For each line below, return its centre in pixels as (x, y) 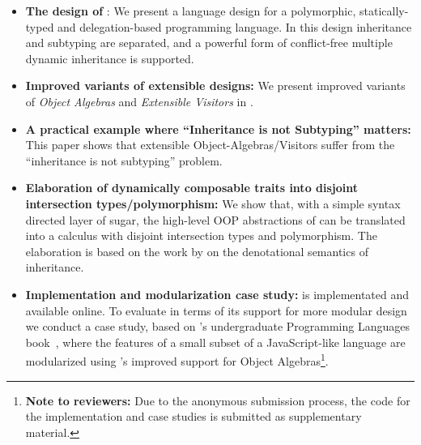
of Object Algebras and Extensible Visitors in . (139, 101)
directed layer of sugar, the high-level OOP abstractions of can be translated (215, 219)
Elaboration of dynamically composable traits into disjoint (191, 188)
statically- (384, 11)
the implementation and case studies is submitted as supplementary (193, 416)
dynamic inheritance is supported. (110, 58)
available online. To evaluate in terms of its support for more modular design (216, 310)
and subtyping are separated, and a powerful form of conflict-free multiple (209, 43)
